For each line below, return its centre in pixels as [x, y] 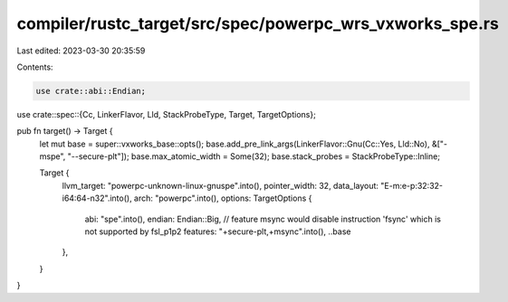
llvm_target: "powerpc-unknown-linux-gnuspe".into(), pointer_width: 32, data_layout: [220, 185]
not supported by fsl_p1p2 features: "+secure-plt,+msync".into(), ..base [218, 231]
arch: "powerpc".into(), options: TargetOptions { [223, 198]
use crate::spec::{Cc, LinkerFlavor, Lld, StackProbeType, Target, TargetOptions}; [166, 114]
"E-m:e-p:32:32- [412, 185]
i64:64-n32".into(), [97, 198]
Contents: [35, 67]
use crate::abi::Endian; [91, 91]
